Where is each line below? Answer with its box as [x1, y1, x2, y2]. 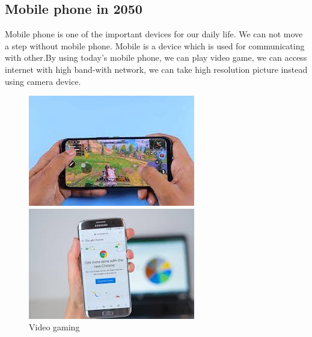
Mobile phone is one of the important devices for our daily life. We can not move [5, 28, 303, 40]
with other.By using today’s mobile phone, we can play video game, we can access [5, 51, 307, 64]
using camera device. [5, 75, 81, 87]
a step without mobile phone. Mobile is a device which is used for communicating [5, 39, 305, 52]
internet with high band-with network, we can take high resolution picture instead [5, 63, 308, 75]
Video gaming [29, 321, 80, 333]
